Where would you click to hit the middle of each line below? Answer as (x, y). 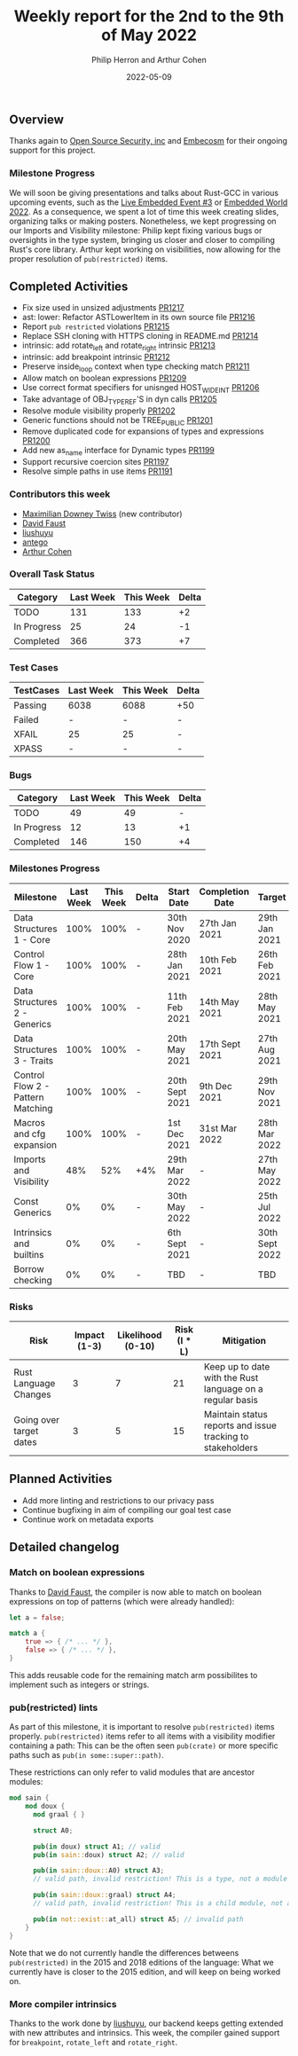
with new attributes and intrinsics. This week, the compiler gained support (145, 2032)
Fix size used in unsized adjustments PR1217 (103, 308)
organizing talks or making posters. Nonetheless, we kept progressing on (143, 221)
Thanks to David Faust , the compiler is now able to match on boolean (135, 1592)
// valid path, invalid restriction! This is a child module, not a (162, 1903)
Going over (37, 1420)
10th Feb (218, 960)
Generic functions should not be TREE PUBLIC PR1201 (117, 421)
